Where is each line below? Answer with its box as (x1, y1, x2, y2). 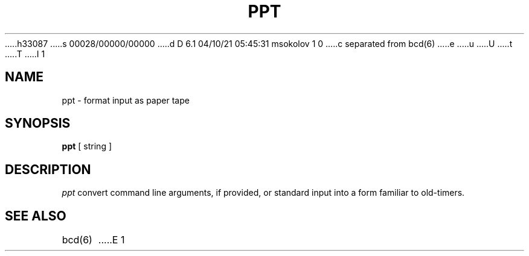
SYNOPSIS (5, 116, 71, 131)
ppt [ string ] (62, 141, 112, 152)
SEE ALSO (5, 208, 66, 223)
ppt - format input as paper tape (62, 95, 190, 105)
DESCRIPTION (5, 161, 91, 177)
